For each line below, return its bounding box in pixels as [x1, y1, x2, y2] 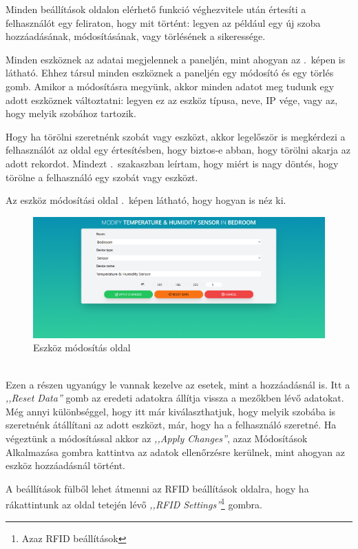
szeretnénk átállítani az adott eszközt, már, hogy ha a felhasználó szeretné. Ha [6, 417, 337, 432]
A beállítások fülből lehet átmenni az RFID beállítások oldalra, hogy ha [6, 481, 309, 495]
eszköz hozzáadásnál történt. [6, 458, 126, 473]
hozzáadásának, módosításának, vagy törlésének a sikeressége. [6, 29, 266, 43]
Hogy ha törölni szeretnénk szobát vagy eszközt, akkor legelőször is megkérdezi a [6, 129, 346, 143]
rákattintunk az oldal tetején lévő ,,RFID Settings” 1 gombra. [6, 495, 262, 512]
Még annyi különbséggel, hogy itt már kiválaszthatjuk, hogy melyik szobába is [6, 404, 336, 418]
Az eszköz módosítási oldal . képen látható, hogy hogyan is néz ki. [6, 193, 286, 207]
